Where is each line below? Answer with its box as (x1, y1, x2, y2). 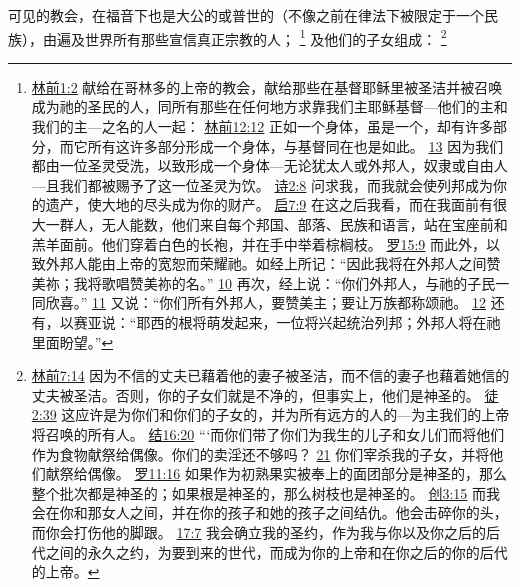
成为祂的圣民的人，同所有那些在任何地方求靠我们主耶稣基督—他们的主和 (31, 96, 508, 117)
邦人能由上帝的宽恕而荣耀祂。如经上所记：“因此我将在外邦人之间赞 (59, 253, 501, 274)
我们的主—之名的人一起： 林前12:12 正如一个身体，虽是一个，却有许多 (31, 116, 494, 137)
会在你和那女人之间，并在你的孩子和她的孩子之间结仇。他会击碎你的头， (31, 502, 508, 523)
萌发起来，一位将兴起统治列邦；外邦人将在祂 (206, 311, 501, 332)
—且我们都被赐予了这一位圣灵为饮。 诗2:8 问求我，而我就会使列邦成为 (31, 174, 494, 195)
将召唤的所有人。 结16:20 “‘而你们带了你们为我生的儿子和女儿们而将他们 (31, 423, 505, 444)
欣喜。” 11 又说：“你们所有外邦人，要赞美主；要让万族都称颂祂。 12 (45, 292, 487, 313)
